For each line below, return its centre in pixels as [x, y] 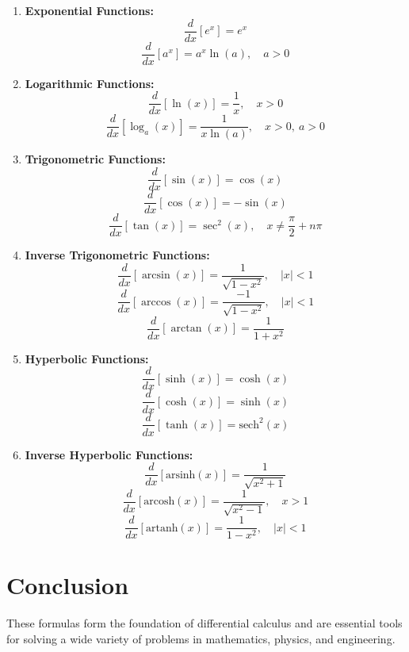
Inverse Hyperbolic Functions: [109, 454]
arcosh [159, 502]
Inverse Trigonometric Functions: [117, 255]
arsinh [180, 475]
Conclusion [68, 585]
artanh [162, 528]
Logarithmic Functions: [90, 83]
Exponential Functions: [89, 10]
